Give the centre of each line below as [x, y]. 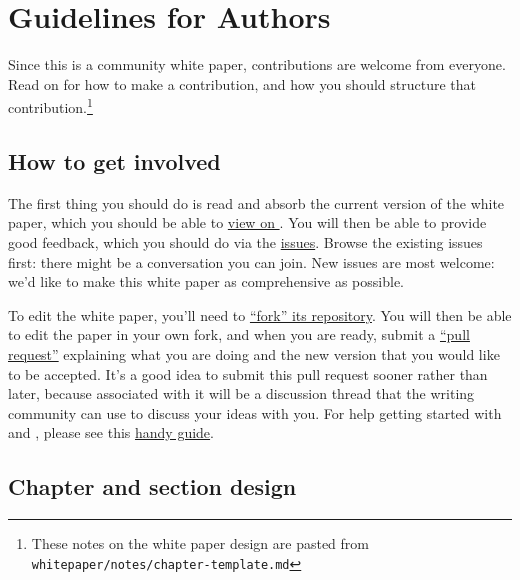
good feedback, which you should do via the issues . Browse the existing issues [245, 241]
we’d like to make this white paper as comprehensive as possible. [206, 281]
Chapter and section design [152, 486]
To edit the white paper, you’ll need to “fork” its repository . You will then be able [260, 314]
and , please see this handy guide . [111, 432]
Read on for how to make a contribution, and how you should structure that [242, 83]
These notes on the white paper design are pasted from [200, 543]
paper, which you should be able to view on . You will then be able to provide [247, 222]
